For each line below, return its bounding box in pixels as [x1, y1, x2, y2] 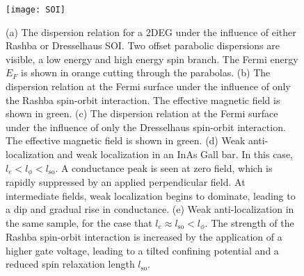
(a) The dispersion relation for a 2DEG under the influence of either [6, 24, 296, 39]
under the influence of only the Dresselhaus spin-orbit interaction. [6, 119, 286, 134]
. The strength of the [205, 215, 294, 230]
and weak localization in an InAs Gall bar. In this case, [57, 147, 293, 161]
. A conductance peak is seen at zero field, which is [55, 160, 273, 175]
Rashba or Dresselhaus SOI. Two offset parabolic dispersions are [6, 38, 280, 53]
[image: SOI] [6, 5, 65, 15]
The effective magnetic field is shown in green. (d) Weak [6, 133, 246, 148]
